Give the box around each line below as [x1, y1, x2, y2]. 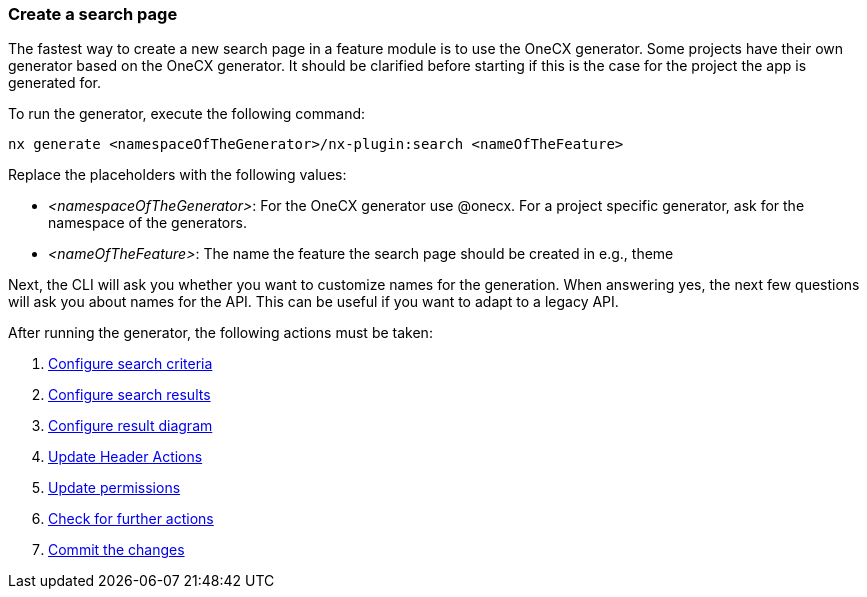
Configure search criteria [48, 355, 213, 373]
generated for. [8, 74, 102, 92]
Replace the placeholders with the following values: [8, 166, 347, 184]
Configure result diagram [48, 417, 213, 435]
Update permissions [48, 479, 181, 497]
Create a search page [8, 4, 178, 24]
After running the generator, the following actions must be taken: [8, 324, 433, 342]
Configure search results [48, 386, 211, 404]
